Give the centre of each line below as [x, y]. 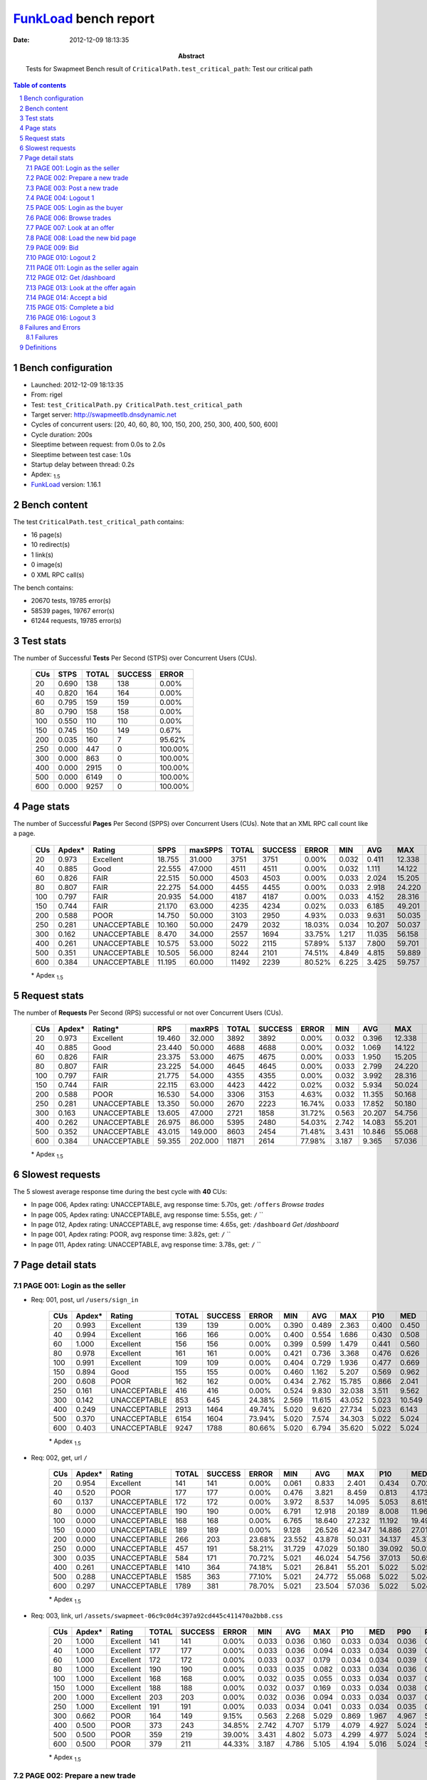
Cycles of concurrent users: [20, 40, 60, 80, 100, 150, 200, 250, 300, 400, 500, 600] [154, 424]
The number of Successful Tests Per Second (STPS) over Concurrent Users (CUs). [135, 658]
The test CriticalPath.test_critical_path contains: [99, 522]
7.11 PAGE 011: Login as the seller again [82, 268]
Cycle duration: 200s [62, 434]
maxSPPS [206, 849]
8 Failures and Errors [50, 328]
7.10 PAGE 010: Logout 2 [61, 258]
